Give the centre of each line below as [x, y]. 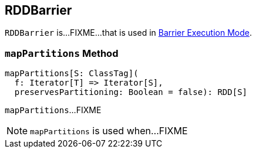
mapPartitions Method [62, 53]
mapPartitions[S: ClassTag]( [72, 74]
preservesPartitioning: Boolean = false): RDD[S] [131, 92]
